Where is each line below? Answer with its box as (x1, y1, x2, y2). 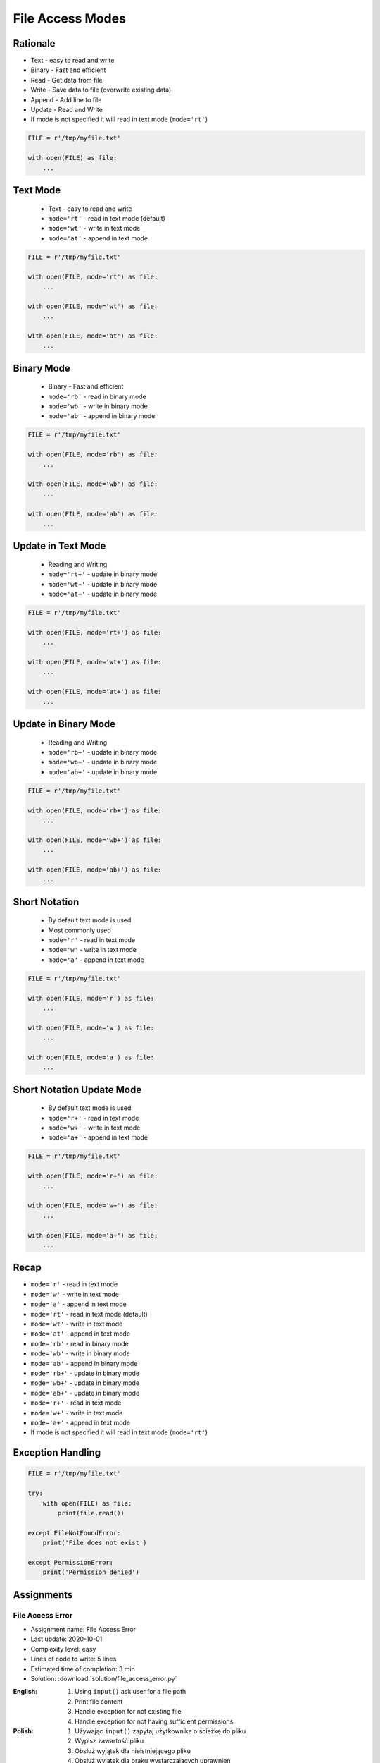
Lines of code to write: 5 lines (30, 1654, 117, 1664)
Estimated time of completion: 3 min (30, 1664, 135, 1673)
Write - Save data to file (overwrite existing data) (30, 85, 172, 94)
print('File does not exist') (42, 1539, 147, 1547)
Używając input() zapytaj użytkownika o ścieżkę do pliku (75, 1726, 246, 1735)
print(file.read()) (57, 1509, 125, 1517)
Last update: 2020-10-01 (30, 1635, 103, 1643)
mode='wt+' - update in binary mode (48, 580, 158, 588)
